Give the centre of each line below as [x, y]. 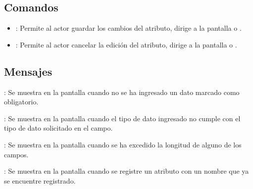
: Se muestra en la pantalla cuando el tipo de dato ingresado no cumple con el [122, 118]
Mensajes [28, 71]
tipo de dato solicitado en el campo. [58, 128]
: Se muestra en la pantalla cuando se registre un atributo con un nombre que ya [126, 171]
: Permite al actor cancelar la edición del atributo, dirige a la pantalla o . [126, 44]
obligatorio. [21, 102]
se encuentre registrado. [40, 180]
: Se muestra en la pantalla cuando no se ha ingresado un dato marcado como [122, 92]
